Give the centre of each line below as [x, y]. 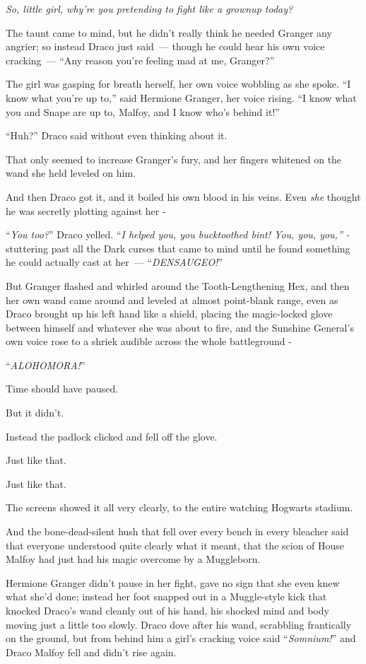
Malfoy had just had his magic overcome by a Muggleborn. [133, 559]
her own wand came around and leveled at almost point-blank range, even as [172, 299]
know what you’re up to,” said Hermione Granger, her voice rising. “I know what [181, 97]
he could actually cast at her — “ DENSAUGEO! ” [114, 262]
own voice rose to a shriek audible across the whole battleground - [149, 341]
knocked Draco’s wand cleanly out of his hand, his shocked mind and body [167, 610]
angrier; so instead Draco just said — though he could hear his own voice [165, 46]
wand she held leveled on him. [71, 173]
